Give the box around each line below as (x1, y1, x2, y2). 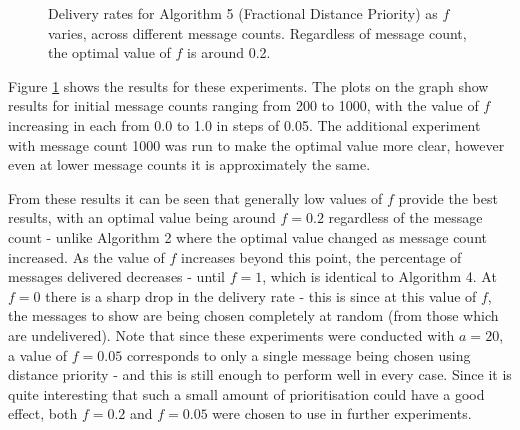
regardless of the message (328, 207, 483, 228)
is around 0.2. (187, 42, 271, 63)
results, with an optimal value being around (8, 207, 276, 228)
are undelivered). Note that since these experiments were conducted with (8, 324, 455, 345)
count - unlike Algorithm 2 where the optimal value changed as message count (8, 226, 487, 247)
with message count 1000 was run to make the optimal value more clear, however (8, 134, 505, 155)
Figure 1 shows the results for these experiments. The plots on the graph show (8, 75, 489, 96)
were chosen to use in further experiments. (212, 403, 472, 424)
